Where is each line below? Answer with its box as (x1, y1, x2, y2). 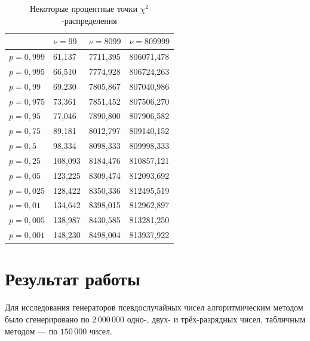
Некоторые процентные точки (29, 2, 137, 14)
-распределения (62, 14, 117, 26)
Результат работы (5, 266, 140, 291)
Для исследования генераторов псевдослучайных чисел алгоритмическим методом (5, 301, 303, 313)
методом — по (5, 324, 58, 337)
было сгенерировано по (5, 312, 90, 325)
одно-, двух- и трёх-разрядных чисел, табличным (127, 312, 306, 325)
